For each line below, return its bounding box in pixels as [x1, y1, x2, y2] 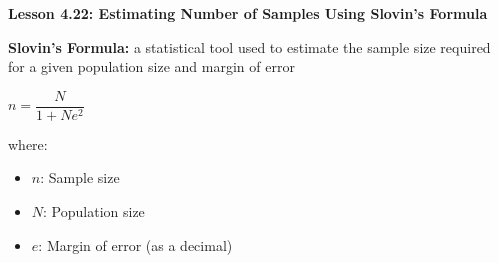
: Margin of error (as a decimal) [38, 234, 233, 255]
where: [8, 133, 48, 154]
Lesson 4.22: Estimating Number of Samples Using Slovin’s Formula [8, 3, 488, 23]
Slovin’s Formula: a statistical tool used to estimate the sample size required [8, 36, 491, 57]
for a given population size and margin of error [8, 56, 295, 77]
